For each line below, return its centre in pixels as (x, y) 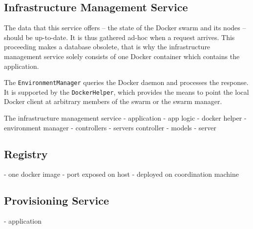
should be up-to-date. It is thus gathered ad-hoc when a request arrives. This (119, 37)
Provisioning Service (56, 200)
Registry (26, 154)
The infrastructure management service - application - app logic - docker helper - (125, 118)
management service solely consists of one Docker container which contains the (122, 56)
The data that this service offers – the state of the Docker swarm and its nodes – (125, 28)
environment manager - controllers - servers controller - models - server (110, 127)
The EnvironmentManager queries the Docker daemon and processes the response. (126, 82)
